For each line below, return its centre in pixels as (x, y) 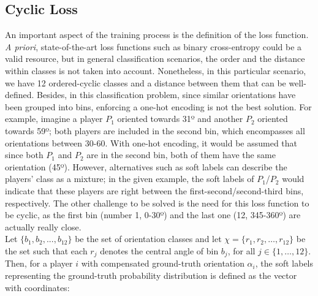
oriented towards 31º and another (180, 119)
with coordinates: (37, 287)
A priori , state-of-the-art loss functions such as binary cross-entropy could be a (153, 46)
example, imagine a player (54, 119)
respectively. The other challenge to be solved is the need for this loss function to (157, 203)
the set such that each (46, 250)
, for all (241, 250)
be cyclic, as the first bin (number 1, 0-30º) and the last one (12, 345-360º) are (153, 215)
